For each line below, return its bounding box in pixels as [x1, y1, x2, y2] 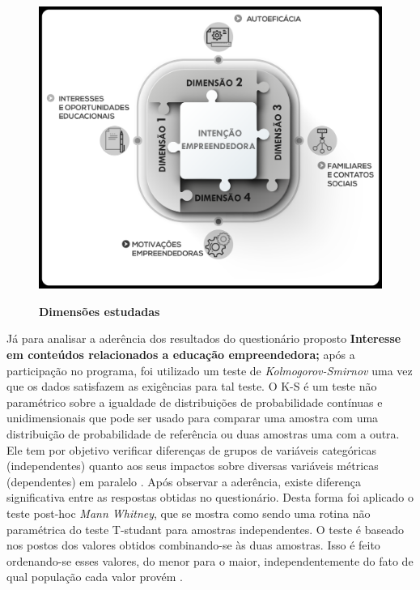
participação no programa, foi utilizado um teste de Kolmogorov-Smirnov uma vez [6, 361, 413, 378]
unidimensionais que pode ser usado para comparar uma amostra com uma [6, 409, 379, 426]
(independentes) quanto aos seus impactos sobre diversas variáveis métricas [6, 457, 379, 474]
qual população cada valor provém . [6, 568, 183, 585]
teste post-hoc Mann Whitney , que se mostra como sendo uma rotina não [6, 504, 371, 521]
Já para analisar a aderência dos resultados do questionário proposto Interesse [6, 330, 401, 347]
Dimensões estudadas [39, 302, 160, 319]
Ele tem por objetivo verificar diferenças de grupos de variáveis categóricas [6, 441, 376, 458]
